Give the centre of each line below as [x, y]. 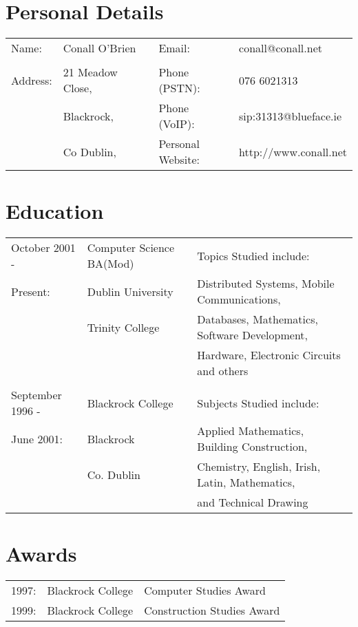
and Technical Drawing [253, 502]
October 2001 [43, 248]
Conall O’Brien [99, 48]
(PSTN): [179, 88]
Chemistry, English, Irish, [259, 467]
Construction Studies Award [212, 610]
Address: [32, 80]
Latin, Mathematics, [246, 482]
